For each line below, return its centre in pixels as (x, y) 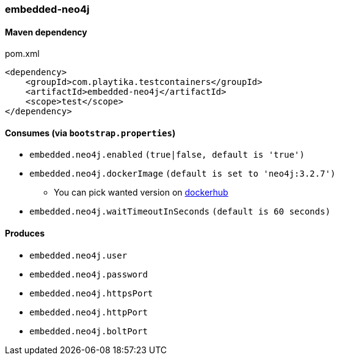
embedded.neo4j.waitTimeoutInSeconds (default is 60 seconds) (180, 212)
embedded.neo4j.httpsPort (91, 293)
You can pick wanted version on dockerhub (141, 193)
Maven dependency (46, 32)
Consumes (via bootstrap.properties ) (90, 133)
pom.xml (22, 54)
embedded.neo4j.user (78, 255)
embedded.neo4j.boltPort (89, 331)
